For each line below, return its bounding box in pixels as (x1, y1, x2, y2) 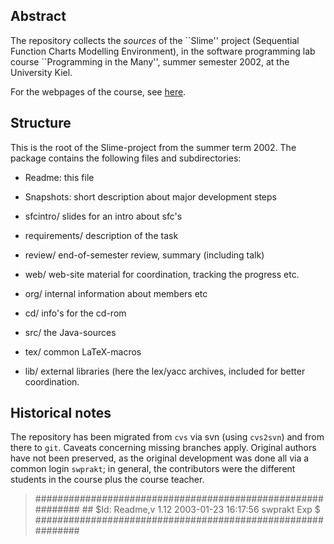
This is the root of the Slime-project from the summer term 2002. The (10, 141, 297, 153)
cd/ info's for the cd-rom (24, 307, 127, 319)
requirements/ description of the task (24, 229, 179, 241)
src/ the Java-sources (24, 326, 117, 338)
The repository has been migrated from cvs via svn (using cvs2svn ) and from (10, 431, 325, 443)
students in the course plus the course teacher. (10, 474, 205, 486)
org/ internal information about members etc (24, 287, 208, 299)
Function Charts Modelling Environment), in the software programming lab (10, 45, 316, 57)
